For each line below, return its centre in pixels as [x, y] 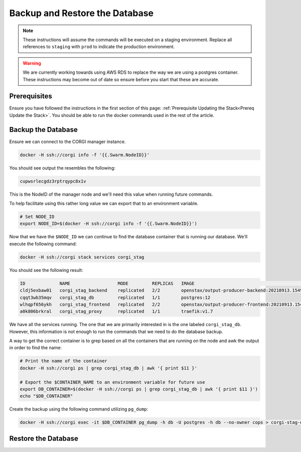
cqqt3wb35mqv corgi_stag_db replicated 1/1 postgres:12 [115, 297]
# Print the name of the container [63, 361]
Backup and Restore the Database [82, 13]
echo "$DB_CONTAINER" [46, 396]
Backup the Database [43, 130]
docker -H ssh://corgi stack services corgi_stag [82, 257]
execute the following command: [43, 244]
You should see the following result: [46, 270]
